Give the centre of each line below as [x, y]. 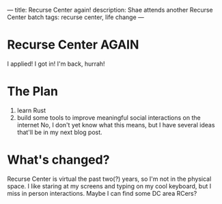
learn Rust [31, 110]
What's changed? [58, 160]
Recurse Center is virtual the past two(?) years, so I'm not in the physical [109, 179]
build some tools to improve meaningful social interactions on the [109, 117]
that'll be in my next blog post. [59, 132]
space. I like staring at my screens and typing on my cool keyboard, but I [109, 186]
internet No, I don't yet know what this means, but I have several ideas [116, 125]
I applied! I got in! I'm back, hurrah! [56, 64]
